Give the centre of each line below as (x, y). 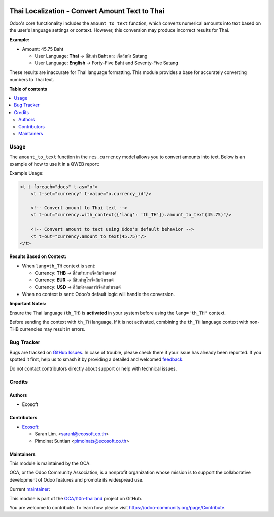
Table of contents (28, 89)
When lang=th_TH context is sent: (59, 266)
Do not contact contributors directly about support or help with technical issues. (93, 369)
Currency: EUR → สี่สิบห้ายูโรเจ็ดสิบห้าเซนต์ (74, 280)
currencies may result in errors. (53, 329)
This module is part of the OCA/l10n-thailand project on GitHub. (76, 498)
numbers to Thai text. (32, 80)
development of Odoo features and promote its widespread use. (76, 479)
